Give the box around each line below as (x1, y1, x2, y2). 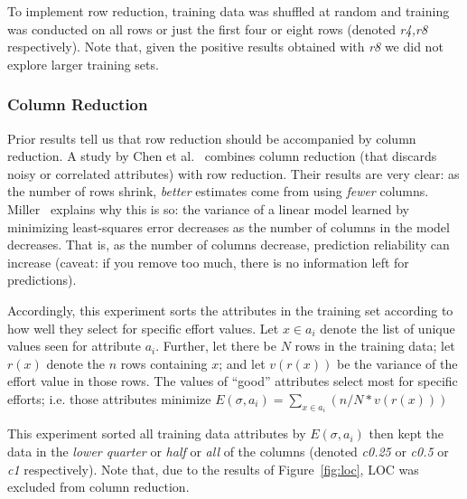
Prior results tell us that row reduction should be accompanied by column (7, 128, 416, 147)
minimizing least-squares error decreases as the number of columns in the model (7, 217, 450, 236)
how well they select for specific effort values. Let (7, 318, 279, 337)
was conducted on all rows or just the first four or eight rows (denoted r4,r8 (7, 19, 428, 38)
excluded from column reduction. (7, 477, 190, 496)
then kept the (369, 424, 444, 443)
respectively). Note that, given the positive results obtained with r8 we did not (7, 37, 444, 56)
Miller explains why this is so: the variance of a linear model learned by (7, 199, 409, 218)
